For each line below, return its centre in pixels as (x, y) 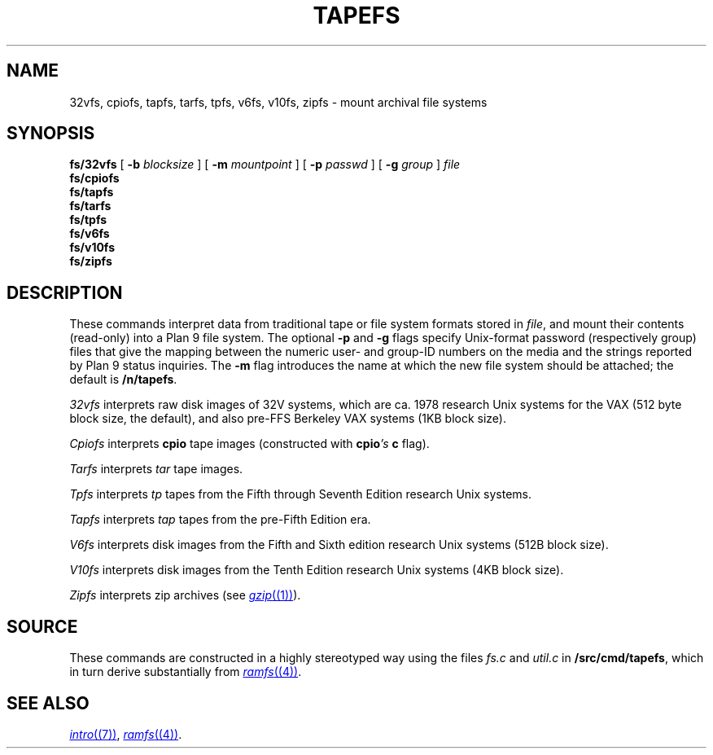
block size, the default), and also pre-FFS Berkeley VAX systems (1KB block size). (288, 419)
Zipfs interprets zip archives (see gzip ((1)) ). (185, 595)
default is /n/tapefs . (123, 380)
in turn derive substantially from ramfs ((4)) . (186, 672)
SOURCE (42, 626)
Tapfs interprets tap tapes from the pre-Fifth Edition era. (220, 520)
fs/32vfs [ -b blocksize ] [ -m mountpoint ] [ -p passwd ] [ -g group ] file (265, 165)
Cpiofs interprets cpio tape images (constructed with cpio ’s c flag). (249, 444)
